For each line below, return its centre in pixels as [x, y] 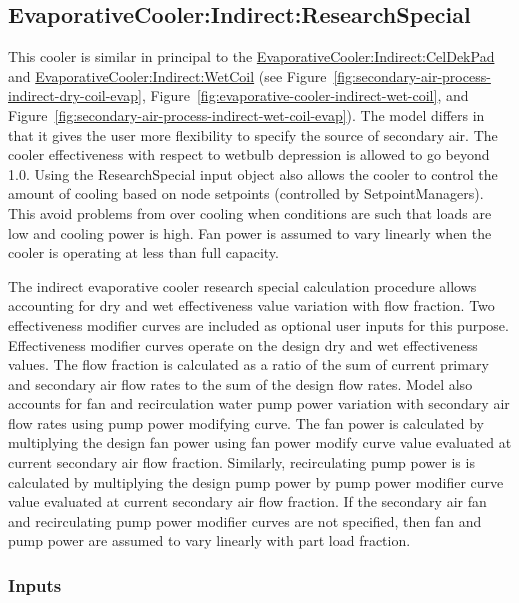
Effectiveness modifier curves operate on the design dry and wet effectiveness [243, 344]
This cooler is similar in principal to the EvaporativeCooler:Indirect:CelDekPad [251, 56]
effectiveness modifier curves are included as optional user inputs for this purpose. [258, 324]
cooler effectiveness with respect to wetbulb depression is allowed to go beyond [249, 154]
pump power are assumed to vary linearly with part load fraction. [209, 540]
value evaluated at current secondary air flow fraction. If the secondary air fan [247, 501]
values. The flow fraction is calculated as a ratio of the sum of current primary [248, 364]
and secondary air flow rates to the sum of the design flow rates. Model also [240, 383]
